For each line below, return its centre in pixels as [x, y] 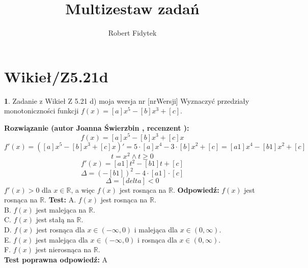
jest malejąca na [61, 209]
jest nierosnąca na [63, 249]
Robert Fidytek [132, 33]
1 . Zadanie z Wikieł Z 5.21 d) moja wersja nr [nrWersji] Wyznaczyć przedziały [127, 100]
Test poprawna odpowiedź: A [56, 259]
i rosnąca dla [157, 239]
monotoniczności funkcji [41, 111]
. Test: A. [60, 200]
